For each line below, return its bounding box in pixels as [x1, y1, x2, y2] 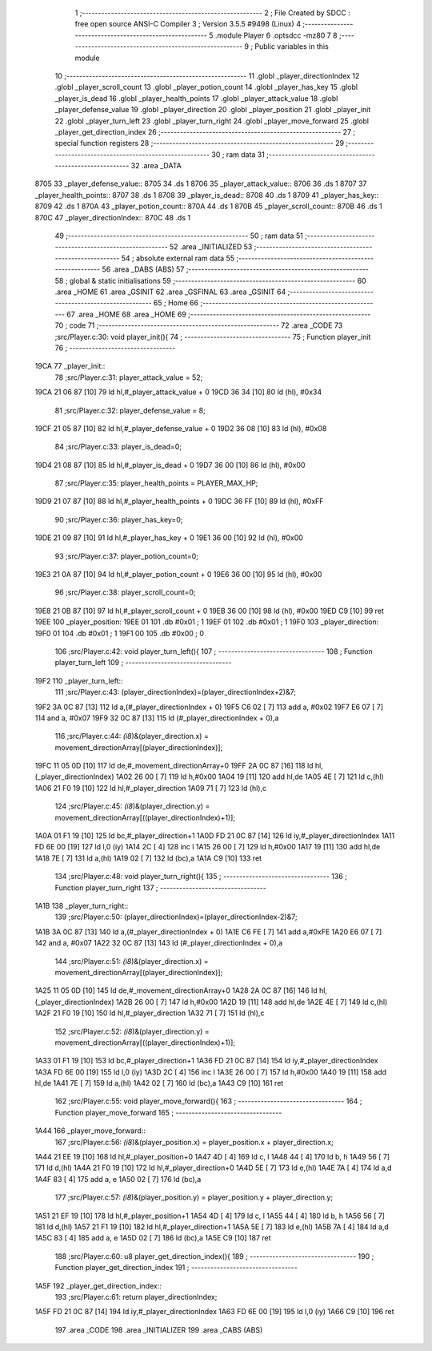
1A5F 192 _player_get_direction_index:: [34, 1280, 162, 1290]
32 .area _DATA [130, 161, 182, 171]
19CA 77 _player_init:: [34, 361, 106, 371]
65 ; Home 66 [153, 298, 199, 308]
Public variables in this [254, 42, 330, 51]
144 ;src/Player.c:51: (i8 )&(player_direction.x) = [54, 956, 209, 966]
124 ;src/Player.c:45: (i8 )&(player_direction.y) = [54, 801, 210, 811]
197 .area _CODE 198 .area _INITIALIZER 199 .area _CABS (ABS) [54, 1325, 263, 1334]
